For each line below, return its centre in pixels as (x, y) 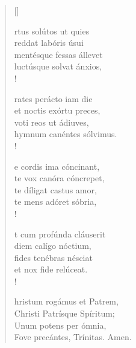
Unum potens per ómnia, (60, 325)
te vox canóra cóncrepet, (59, 178)
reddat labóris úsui (49, 43)
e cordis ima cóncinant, (57, 166)
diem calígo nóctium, (53, 246)
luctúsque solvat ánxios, (58, 66)
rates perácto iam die (53, 98)
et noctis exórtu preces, (57, 110)
